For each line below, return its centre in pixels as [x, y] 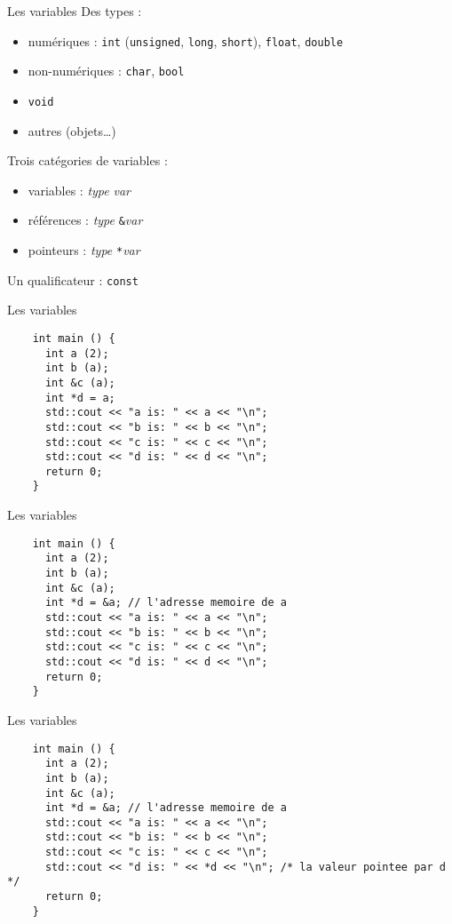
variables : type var [79, 190]
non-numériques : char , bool [106, 71]
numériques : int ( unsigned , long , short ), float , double [186, 40]
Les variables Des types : [75, 11]
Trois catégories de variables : [87, 160]
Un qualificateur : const [73, 279]
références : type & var [85, 220]
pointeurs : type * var [84, 250]
